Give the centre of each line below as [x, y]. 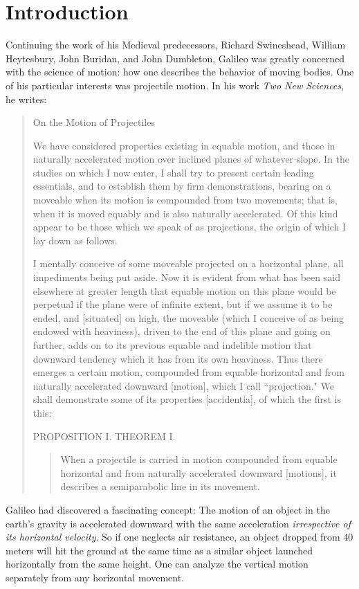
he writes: [26, 99]
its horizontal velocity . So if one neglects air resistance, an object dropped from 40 [179, 537]
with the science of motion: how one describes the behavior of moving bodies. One [180, 72]
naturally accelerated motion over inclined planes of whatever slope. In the [191, 159]
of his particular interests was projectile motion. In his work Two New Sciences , [175, 85]
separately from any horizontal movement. [95, 577]
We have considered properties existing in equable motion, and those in [184, 145]
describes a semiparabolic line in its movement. [160, 486]
